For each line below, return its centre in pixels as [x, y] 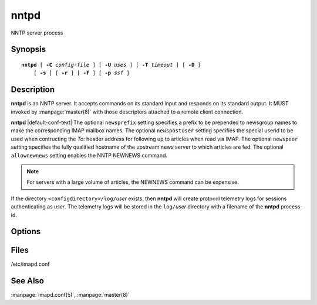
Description [33, 90]
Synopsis [28, 49]
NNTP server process [37, 33]
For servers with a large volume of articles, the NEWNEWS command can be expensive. [133, 182]
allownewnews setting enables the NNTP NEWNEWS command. [89, 155]
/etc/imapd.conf [30, 264]
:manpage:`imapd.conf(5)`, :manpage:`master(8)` [70, 295]
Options [26, 232]
